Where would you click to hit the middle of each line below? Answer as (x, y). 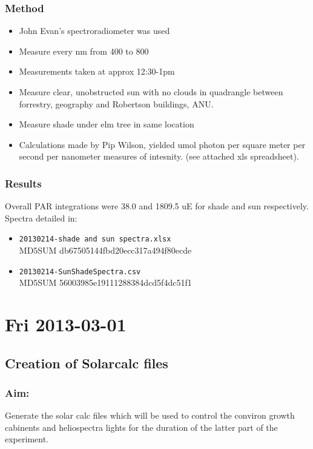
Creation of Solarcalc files (87, 363)
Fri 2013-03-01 (66, 324)
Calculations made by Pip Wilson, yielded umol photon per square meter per (162, 144)
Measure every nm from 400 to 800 (84, 51)
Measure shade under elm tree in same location (107, 124)
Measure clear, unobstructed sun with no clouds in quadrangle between (151, 92)
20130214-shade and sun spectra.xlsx (95, 239)
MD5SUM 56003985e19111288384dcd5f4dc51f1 (105, 282)
